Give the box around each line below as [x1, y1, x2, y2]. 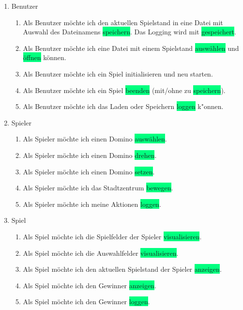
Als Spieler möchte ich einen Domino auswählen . [23, 134, 167, 144]
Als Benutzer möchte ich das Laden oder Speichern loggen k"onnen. [23, 101, 224, 111]
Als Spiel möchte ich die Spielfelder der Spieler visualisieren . [23, 231, 202, 241]
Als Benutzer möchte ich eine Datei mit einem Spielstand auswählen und [23, 43, 239, 53]
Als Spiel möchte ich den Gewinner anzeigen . [23, 280, 156, 290]
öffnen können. [23, 52, 66, 62]
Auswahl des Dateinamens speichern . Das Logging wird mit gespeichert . [23, 27, 236, 37]
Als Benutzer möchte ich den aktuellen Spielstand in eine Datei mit [23, 17, 223, 27]
